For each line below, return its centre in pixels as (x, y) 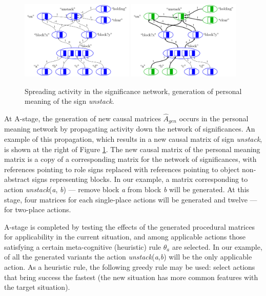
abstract (17, 179)
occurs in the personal (214, 118)
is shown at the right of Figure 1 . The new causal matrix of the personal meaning (132, 149)
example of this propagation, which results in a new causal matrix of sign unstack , (133, 138)
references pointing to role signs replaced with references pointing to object (122, 169)
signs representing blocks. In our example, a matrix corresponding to (140, 179)
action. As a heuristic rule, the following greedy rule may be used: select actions (130, 267)
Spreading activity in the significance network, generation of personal (133, 91)
